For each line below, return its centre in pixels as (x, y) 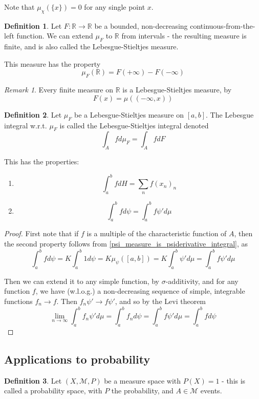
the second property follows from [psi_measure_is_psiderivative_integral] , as (126, 243)
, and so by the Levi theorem (160, 301)
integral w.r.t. (26, 125)
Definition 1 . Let (33, 25)
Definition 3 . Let (33, 380)
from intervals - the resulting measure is (184, 36)
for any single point (115, 7)
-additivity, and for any (202, 281)
